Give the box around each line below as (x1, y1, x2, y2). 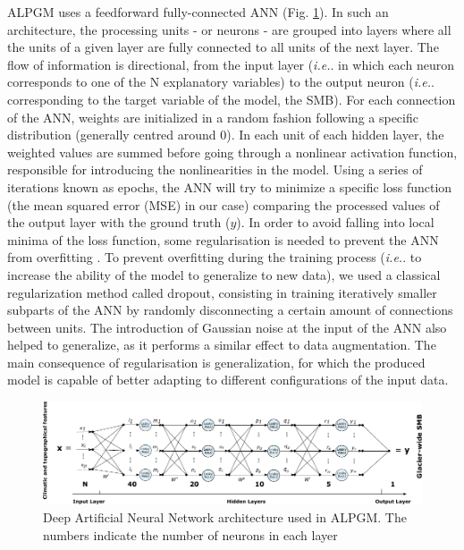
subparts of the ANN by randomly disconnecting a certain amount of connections (7, 300, 453, 319)
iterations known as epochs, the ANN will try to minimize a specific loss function (7, 177, 452, 196)
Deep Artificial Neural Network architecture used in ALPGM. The (43, 508, 407, 527)
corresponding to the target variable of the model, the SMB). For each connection (7, 89, 456, 108)
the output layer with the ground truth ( (7, 213, 231, 232)
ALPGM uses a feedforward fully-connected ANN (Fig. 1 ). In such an (7, 3, 389, 21)
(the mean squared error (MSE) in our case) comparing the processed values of (7, 195, 440, 214)
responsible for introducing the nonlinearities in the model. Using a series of (7, 160, 423, 179)
